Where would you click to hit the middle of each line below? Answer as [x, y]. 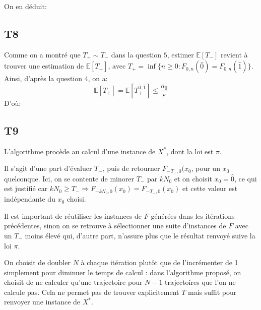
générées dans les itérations [193, 215]
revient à [234, 54]
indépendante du [30, 199]
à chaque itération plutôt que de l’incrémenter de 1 [159, 262]
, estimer [180, 54]
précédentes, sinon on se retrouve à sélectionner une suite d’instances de [115, 226]
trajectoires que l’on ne [200, 282]
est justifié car [26, 188]
